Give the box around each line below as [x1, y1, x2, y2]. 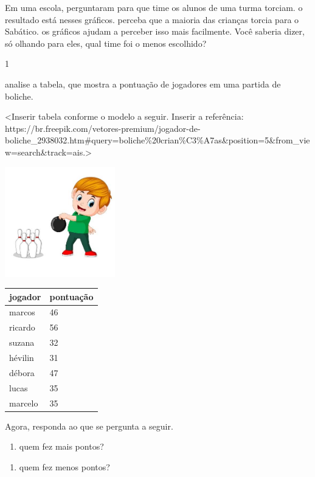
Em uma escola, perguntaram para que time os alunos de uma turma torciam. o [5, 1, 303, 13]
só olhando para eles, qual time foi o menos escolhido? [5, 36, 207, 49]
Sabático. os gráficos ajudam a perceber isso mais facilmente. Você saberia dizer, [5, 25, 305, 38]
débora [9, 366, 35, 379]
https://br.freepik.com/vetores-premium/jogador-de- [5, 122, 201, 134]
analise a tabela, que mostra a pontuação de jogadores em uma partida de [5, 77, 281, 90]
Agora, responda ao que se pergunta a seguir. [5, 419, 173, 432]
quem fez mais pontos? [19, 440, 104, 453]
